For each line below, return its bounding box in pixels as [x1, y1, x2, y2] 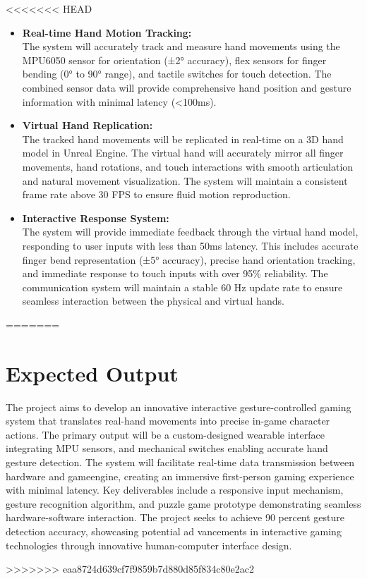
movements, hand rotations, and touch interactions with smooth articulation [22, 159, 354, 173]
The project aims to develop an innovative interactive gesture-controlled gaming [6, 399, 351, 414]
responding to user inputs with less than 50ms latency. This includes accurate [22, 238, 359, 252]
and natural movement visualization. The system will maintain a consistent [22, 173, 348, 188]
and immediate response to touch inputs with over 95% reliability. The [22, 266, 328, 281]
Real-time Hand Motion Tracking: [22, 25, 192, 39]
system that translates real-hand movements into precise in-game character [6, 413, 330, 428]
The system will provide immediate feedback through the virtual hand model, [22, 224, 359, 239]
